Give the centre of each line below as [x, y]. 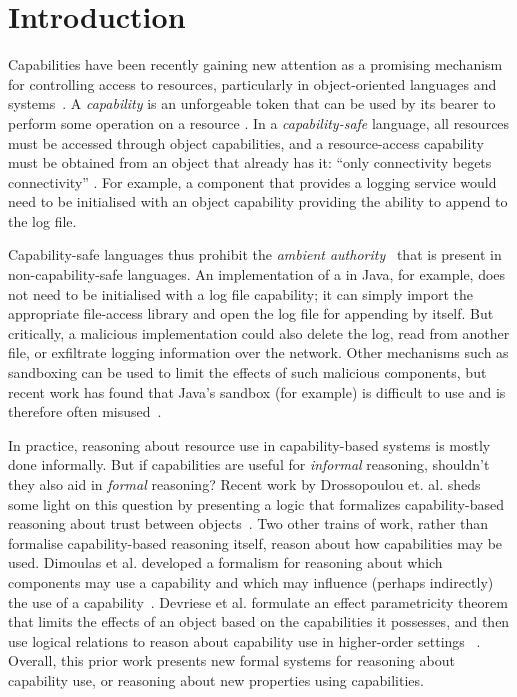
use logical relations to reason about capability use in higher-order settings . [244, 640]
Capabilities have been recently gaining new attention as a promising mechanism [255, 64]
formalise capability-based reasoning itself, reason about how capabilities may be [255, 542]
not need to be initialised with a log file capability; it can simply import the [240, 293]
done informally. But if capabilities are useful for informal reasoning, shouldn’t [249, 464]
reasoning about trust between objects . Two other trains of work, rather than [248, 523]
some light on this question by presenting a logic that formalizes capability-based [256, 503]
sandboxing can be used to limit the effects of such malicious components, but [247, 372]
